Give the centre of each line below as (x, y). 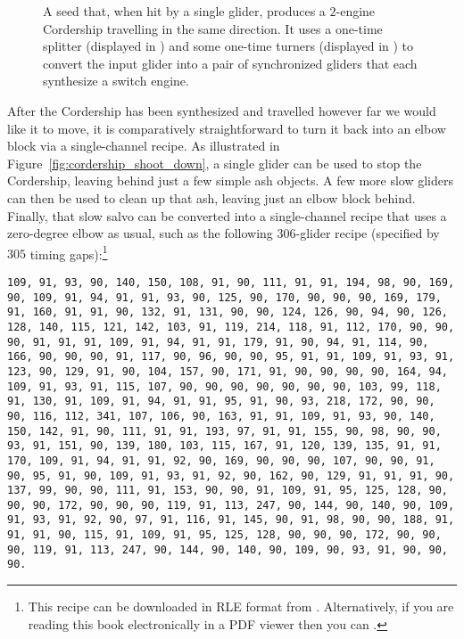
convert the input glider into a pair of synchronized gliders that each (230, 63)
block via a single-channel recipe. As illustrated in (144, 146)
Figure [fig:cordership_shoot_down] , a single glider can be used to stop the (215, 163)
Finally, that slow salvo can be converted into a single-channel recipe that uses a (227, 215)
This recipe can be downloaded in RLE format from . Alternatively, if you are (241, 606)
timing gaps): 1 (69, 252)
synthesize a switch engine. (116, 81)
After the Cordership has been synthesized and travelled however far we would (222, 110)
